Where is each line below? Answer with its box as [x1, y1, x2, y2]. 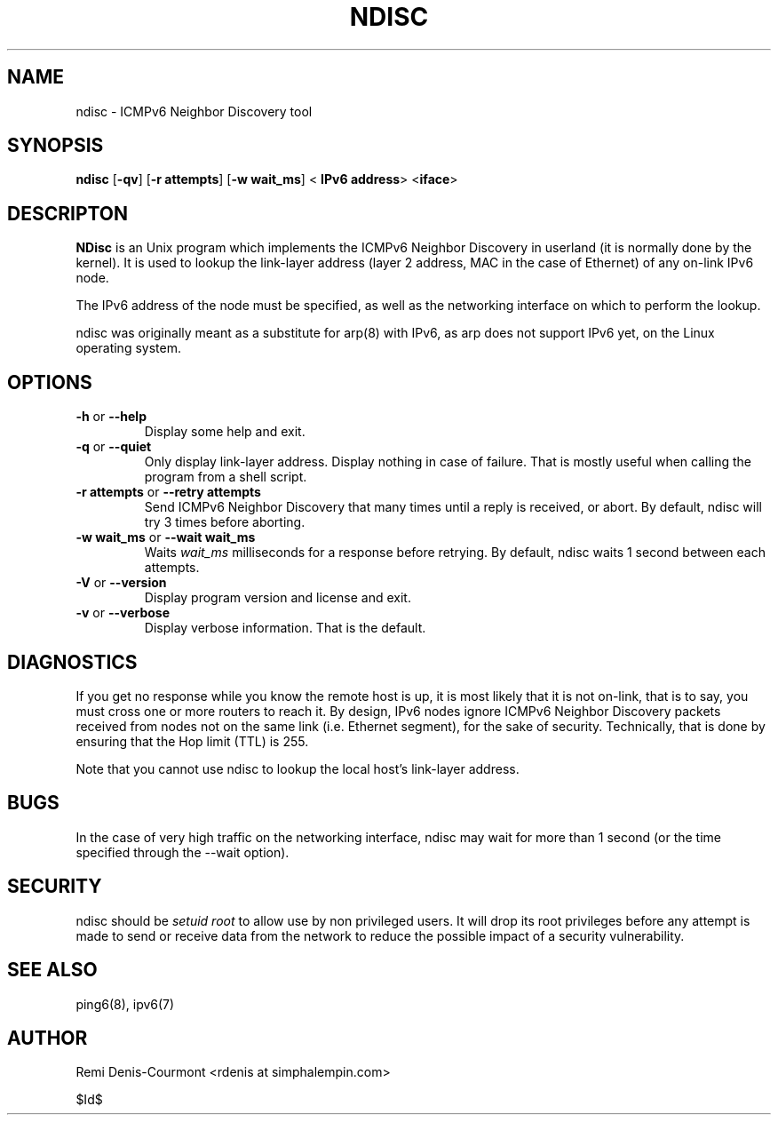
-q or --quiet [75, 439, 152, 455]
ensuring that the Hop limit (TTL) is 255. [75, 733, 309, 749]
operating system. [75, 340, 181, 356]
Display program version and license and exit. [144, 590, 411, 606]
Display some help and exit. [144, 424, 306, 440]
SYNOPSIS [7, 134, 104, 157]
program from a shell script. [144, 469, 307, 485]
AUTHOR [7, 1026, 88, 1049]
